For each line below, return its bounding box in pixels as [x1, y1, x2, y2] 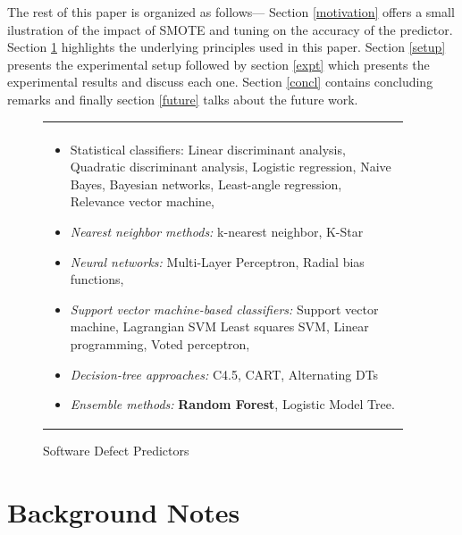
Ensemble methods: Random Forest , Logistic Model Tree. [70, 395, 395, 414]
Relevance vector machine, [70, 192, 214, 211]
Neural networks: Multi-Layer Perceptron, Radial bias [70, 252, 365, 271]
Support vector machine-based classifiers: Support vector [70, 299, 379, 318]
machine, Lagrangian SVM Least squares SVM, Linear [70, 317, 369, 336]
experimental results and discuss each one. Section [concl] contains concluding [7, 72, 433, 91]
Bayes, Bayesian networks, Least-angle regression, [70, 174, 342, 193]
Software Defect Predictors [43, 441, 189, 460]
